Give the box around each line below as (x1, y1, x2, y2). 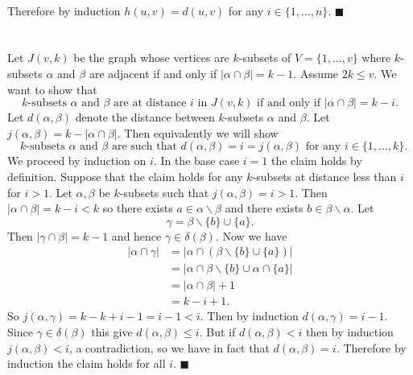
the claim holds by (271, 152, 362, 169)
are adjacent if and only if (89, 64, 217, 81)
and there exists (225, 200, 304, 216)
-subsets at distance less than (252, 167, 397, 184)
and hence (111, 227, 162, 244)
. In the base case (153, 152, 240, 169)
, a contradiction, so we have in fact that (68, 339, 270, 356)
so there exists (102, 200, 173, 216)
